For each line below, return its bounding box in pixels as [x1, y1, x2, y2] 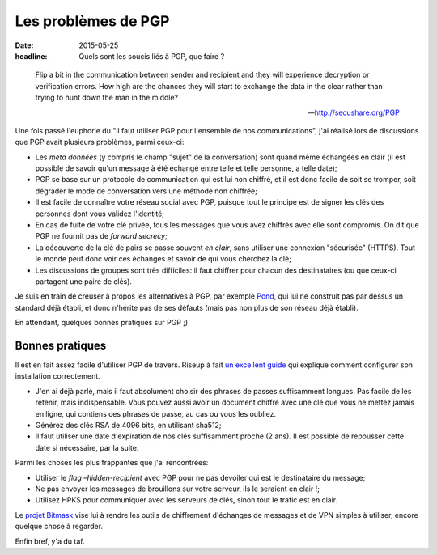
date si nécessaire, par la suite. [35, 443, 139, 452]
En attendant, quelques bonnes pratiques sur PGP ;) [15, 318, 189, 328]
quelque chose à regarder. [15, 522, 104, 532]
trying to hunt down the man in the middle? [35, 93, 178, 103]
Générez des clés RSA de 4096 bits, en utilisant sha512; [35, 421, 222, 430]
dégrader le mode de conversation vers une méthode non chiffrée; [35, 186, 258, 196]
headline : [15, 51, 48, 61]
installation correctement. [15, 371, 100, 381]
